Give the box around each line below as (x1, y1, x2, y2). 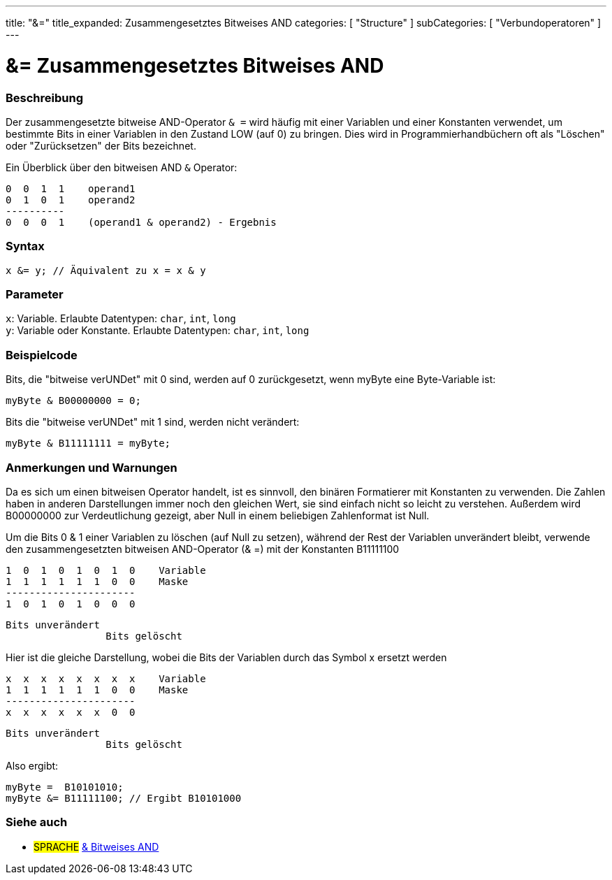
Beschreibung (6, 90, 84, 105)
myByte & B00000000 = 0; (6, 395, 141, 407)
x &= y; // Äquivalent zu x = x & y (6, 264, 206, 276)
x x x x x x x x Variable (6, 672, 206, 684)
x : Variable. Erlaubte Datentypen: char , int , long (6, 312, 236, 325)
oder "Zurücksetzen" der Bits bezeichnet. (6, 139, 196, 152)
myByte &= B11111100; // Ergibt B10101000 (6, 792, 242, 804)
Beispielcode (6, 347, 78, 362)
